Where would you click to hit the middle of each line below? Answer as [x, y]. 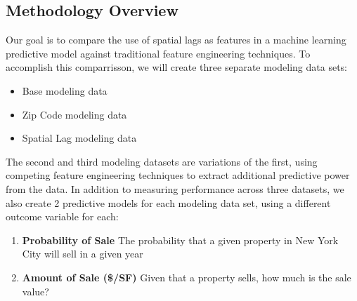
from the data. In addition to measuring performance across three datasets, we [175, 188]
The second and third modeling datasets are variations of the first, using [162, 161]
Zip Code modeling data [74, 114]
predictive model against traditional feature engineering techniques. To [158, 53]
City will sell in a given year [83, 254]
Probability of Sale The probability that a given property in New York [180, 240]
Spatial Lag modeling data [79, 138]
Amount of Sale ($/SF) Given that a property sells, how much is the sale [187, 277]
